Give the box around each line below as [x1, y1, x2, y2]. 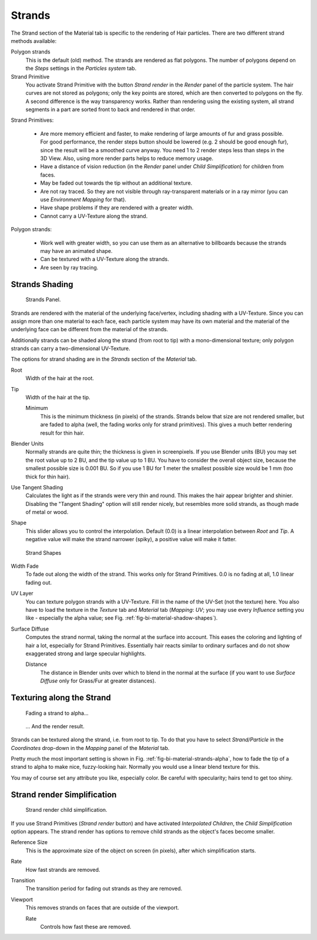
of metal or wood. [25, 509, 69, 516]
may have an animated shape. [40, 247, 113, 254]
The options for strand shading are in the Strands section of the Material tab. [11, 356, 197, 363]
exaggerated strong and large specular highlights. [25, 650, 146, 657]
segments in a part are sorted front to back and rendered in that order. [25, 106, 196, 113]
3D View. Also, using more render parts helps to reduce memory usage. [40, 155, 214, 162]
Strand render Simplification [11, 789, 117, 799]
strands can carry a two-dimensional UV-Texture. [11, 345, 130, 352]
